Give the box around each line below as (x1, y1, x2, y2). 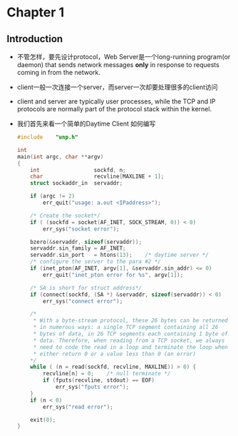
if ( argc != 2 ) (30, 193, 76, 200)
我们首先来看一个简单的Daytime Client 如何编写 (16, 119, 156, 128)
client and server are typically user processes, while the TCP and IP (16, 97, 216, 106)
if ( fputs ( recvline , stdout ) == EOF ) (43, 377, 155, 384)
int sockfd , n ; (30, 166, 126, 173)
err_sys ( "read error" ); (43, 403, 113, 410)
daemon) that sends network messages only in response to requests (16, 61, 220, 69)
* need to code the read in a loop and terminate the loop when (33, 343, 229, 350)
